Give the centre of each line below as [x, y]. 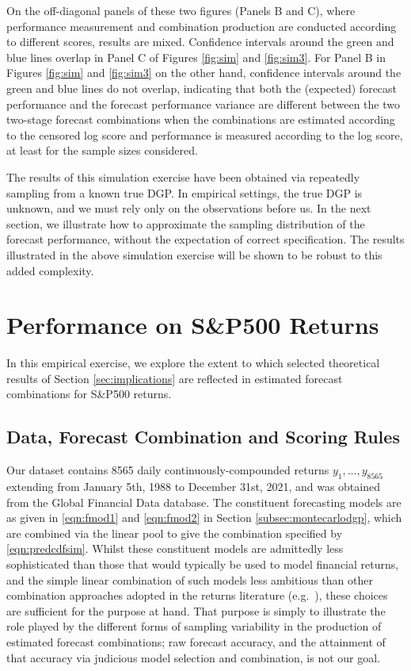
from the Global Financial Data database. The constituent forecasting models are [204, 502]
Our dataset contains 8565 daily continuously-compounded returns [168, 470]
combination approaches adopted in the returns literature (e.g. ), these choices [197, 595]
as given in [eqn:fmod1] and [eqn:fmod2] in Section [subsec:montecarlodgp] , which [204, 518]
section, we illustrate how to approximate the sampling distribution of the [186, 223]
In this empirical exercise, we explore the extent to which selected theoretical [193, 363]
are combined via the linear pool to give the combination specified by [175, 533]
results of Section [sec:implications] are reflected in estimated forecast [175, 378]
